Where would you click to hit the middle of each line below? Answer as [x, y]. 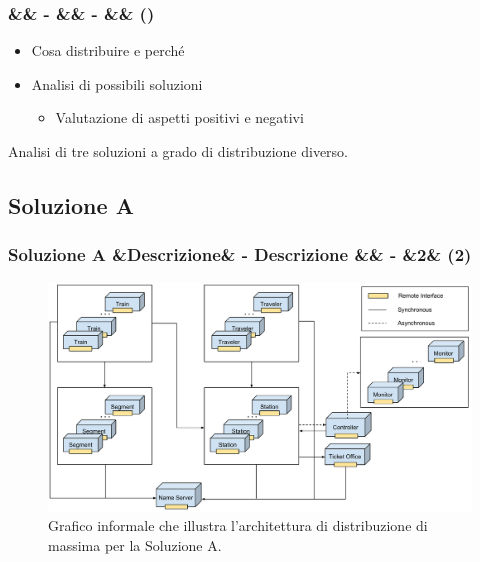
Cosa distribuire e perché [108, 50]
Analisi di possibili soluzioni [117, 83]
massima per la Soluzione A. [135, 544]
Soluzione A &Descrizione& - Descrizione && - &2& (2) [240, 254]
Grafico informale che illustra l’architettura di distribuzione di [238, 525]
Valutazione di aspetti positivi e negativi [179, 117]
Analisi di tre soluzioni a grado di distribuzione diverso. [178, 151]
